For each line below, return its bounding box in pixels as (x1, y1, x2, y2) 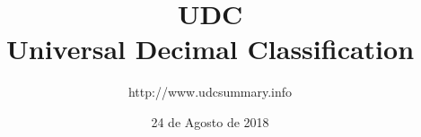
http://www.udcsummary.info (127, 82, 293, 101)
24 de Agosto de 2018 (151, 112, 269, 131)
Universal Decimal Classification (5, 30, 415, 67)
